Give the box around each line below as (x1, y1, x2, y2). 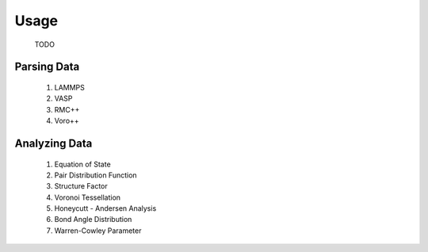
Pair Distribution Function (54, 170, 138, 180)
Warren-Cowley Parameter (54, 226, 142, 235)
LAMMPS (54, 82, 85, 92)
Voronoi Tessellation (54, 193, 121, 202)
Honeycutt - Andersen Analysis (54, 204, 157, 213)
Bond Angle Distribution (54, 215, 132, 224)
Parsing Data (14, 60, 80, 74)
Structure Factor (54, 181, 108, 191)
